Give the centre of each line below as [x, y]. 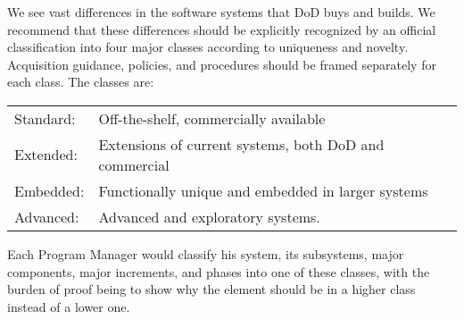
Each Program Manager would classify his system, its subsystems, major [206, 253]
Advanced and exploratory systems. [209, 216]
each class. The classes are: [81, 82]
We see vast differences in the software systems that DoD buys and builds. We [221, 12]
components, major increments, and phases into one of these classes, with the [219, 271]
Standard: [45, 118]
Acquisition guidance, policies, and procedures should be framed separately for [222, 64]
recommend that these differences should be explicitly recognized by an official [222, 29]
